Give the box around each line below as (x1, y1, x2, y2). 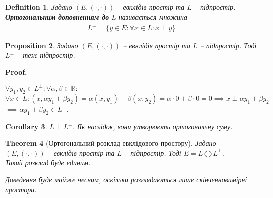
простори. (5, 184, 37, 194)
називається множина (118, 11, 187, 22)
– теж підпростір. (16, 50, 75, 60)
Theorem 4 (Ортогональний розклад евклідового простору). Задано (5, 138, 216, 148)
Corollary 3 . (5, 121, 47, 131)
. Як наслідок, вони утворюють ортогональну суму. (72, 121, 233, 131)
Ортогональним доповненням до (5, 11, 109, 22)
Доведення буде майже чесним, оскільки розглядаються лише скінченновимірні (5, 174, 247, 184)
